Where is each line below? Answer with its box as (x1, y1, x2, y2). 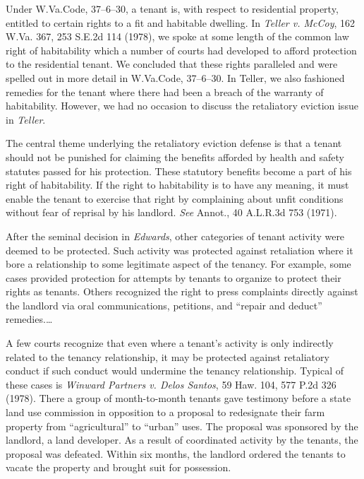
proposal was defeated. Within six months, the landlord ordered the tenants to (6, 446, 346, 461)
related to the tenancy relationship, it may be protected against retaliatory (6, 349, 329, 364)
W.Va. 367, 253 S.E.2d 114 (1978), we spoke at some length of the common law (6, 29, 349, 44)
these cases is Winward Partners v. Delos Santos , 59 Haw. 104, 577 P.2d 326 (6, 377, 336, 391)
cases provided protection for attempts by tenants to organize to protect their (6, 270, 341, 285)
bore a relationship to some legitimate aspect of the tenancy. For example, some (6, 256, 351, 271)
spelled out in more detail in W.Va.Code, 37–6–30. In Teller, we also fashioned (6, 70, 345, 85)
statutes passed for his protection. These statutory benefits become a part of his (6, 163, 352, 178)
